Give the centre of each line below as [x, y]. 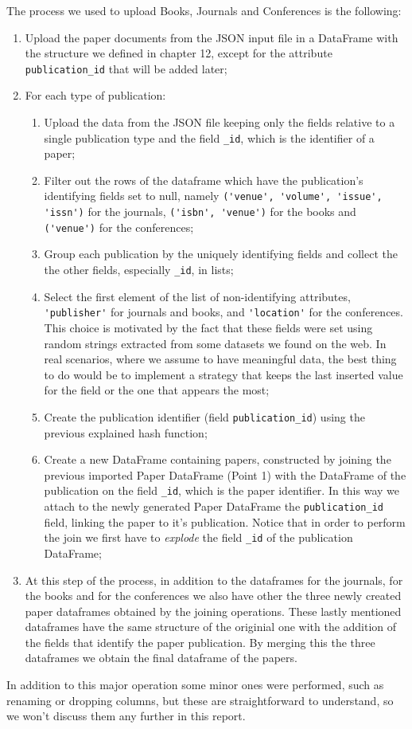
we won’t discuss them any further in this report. [126, 716]
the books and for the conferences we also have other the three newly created [213, 596]
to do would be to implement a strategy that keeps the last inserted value [223, 374]
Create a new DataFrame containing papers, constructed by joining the [218, 459]
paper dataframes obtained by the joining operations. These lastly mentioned [213, 611]
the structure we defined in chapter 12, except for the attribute [179, 53]
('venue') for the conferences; [119, 227]
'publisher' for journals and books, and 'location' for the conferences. [223, 312]
